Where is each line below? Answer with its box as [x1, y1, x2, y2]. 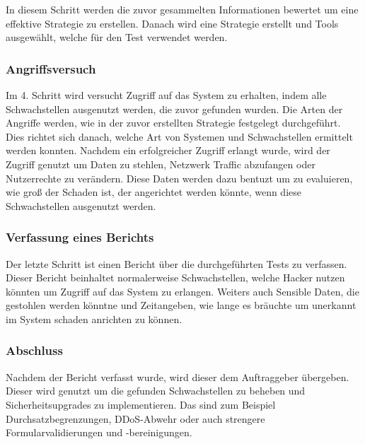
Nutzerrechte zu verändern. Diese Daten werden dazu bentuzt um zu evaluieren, [6, 170, 353, 185]
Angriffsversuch [6, 59, 96, 77]
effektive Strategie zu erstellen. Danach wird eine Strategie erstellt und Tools [6, 16, 339, 30]
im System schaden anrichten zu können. [6, 311, 182, 326]
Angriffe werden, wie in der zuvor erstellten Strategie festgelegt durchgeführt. [6, 115, 341, 130]
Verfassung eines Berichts [6, 228, 154, 246]
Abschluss [6, 341, 63, 359]
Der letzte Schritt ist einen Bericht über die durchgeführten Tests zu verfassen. [6, 256, 347, 271]
